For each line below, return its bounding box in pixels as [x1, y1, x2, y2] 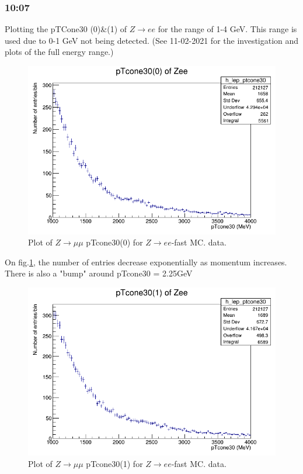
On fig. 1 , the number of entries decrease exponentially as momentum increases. [5, 255, 287, 268]
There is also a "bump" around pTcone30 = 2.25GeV [5, 267, 193, 279]
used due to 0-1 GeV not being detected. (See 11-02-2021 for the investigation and [5, 34, 299, 46]
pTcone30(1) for [86, 458, 143, 470]
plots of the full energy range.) [5, 46, 114, 58]
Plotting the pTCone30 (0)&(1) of [5, 23, 127, 35]
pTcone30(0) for [86, 236, 143, 248]
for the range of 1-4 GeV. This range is [158, 23, 297, 35]
